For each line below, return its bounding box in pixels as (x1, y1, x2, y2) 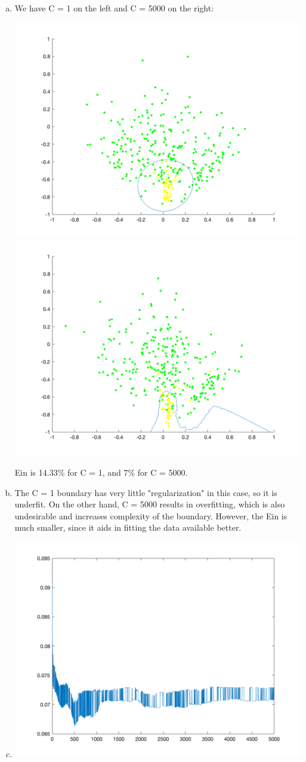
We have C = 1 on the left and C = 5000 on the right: (14, 2, 214, 14)
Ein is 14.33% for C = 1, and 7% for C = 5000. (14, 466, 188, 479)
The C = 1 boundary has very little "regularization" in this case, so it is (14, 486, 277, 498)
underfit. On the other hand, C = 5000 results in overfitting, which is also (14, 498, 285, 510)
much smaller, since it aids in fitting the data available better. (14, 521, 242, 534)
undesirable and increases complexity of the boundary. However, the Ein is (14, 509, 288, 522)
